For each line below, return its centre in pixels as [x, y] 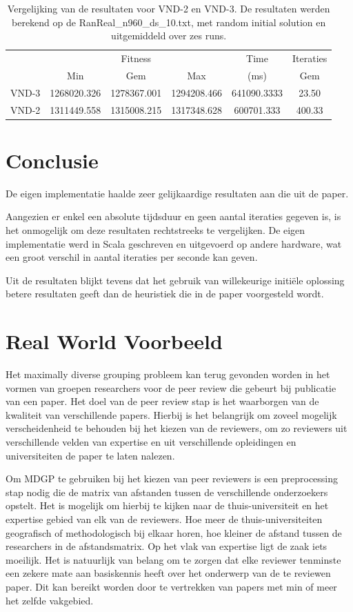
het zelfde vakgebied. [50, 600]
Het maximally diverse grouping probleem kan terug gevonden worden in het [168, 374]
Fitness [136, 58]
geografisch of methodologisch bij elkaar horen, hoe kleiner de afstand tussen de [174, 532]
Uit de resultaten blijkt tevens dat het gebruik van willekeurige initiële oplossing [175, 280]
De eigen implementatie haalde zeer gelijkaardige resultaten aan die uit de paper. [177, 193]
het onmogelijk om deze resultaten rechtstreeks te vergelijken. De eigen [155, 229]
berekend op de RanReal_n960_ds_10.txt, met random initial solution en [169, 22]
